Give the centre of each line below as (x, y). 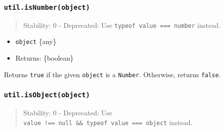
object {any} (36, 41)
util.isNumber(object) (47, 7)
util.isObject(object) (47, 95)
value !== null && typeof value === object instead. (108, 122)
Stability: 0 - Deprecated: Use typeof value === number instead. (122, 25)
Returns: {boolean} (45, 58)
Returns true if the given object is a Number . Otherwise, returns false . (112, 74)
